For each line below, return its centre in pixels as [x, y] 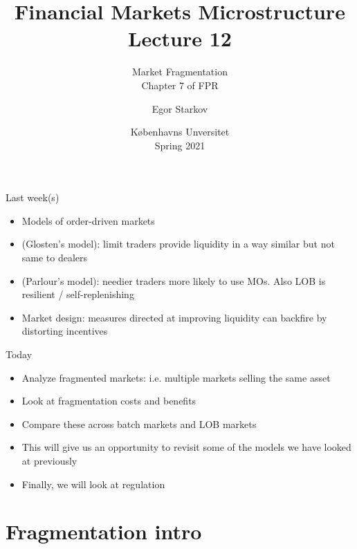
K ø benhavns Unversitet [180, 132]
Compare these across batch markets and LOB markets [139, 424]
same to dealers [55, 258]
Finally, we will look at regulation [93, 484]
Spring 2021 [180, 145]
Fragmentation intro [104, 531]
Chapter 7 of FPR [180, 85]
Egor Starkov [180, 108]
